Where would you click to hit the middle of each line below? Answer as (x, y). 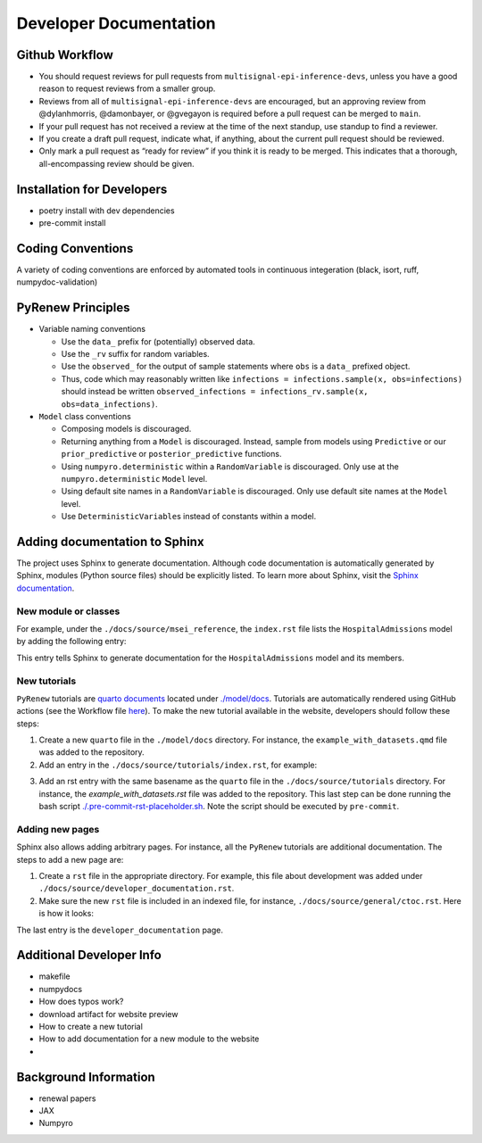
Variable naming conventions (92, 329)
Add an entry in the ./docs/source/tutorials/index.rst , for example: (178, 765)
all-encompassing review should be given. (117, 163)
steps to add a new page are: (70, 859)
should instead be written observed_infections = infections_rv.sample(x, (215, 392)
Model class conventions (85, 417)
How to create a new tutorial (91, 1026)
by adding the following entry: (71, 642)
